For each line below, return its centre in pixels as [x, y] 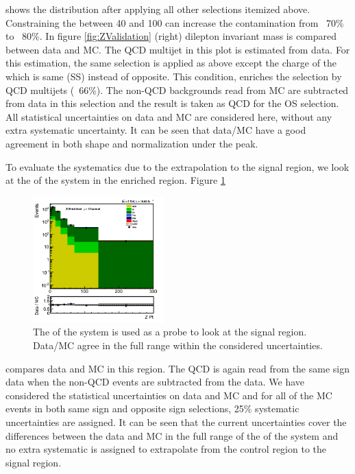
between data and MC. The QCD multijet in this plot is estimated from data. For [178, 49]
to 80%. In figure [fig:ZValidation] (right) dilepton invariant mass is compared [171, 36]
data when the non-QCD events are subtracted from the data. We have [155, 382]
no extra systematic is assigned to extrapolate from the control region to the [166, 449]
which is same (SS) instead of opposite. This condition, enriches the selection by [174, 76]
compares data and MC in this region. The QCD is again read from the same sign [177, 368]
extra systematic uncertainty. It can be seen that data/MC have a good [156, 130]
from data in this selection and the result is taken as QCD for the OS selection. [172, 103]
